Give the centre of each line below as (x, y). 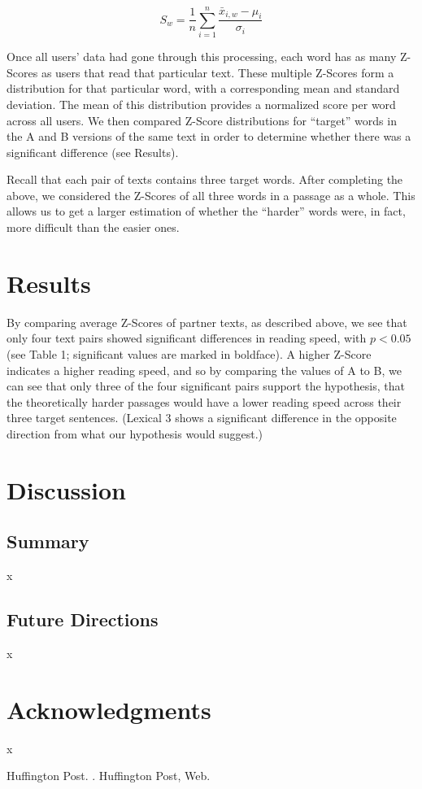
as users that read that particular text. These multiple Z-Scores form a (218, 72)
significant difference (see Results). (93, 152)
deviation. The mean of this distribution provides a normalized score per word (201, 104)
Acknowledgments (109, 709)
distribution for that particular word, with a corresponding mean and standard (203, 88)
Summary (48, 541)
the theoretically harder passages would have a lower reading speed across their (204, 401)
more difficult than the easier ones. (93, 227)
